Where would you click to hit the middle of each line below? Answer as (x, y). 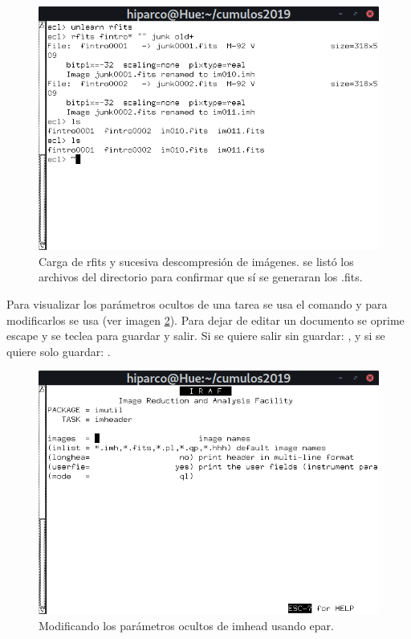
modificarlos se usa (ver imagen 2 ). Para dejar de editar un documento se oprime (205, 319)
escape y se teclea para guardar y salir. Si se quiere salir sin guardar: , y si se (196, 336)
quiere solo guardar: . (59, 351)
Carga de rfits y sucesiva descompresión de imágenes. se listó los (196, 261)
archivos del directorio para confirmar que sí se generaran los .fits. (201, 277)
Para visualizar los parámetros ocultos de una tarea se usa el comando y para (197, 303)
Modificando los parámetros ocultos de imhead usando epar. (186, 625)
